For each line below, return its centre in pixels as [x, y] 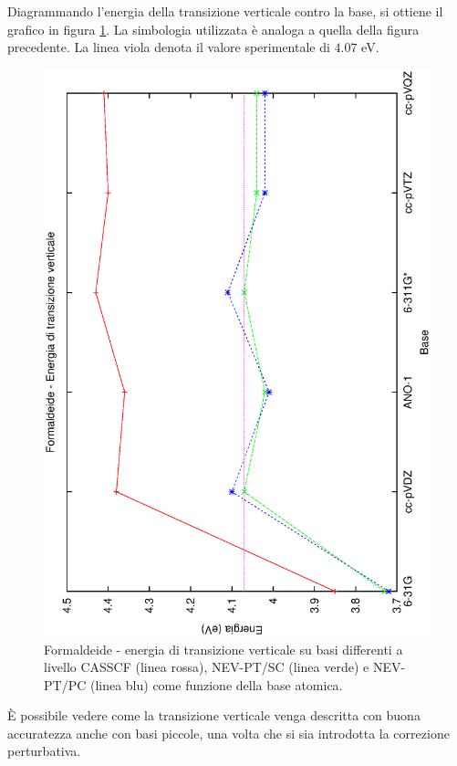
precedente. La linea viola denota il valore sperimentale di [169, 47]
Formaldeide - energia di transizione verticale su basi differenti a [223, 649]
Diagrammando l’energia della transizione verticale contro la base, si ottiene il [225, 11]
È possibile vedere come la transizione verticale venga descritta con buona [214, 715]
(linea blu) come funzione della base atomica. [216, 684]
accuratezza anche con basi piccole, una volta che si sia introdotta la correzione [228, 733]
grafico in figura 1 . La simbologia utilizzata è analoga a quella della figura [213, 29]
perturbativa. [44, 751]
